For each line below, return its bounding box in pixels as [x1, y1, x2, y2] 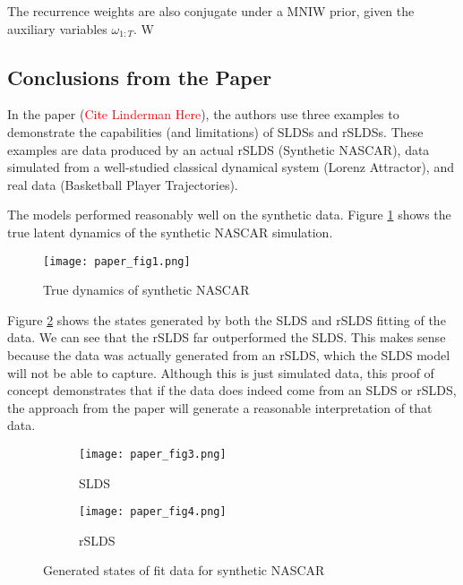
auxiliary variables [7, 19, 107, 38]
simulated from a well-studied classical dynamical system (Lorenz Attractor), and [7, 158, 454, 176]
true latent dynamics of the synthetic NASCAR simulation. [7, 222, 333, 241]
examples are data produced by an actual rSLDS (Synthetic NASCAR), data [7, 140, 430, 159]
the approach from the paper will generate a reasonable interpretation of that [7, 398, 433, 417]
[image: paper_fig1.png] [43, 254, 191, 268]
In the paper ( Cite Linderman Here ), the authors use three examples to [7, 105, 399, 124]
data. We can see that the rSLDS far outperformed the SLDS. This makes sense [7, 328, 446, 347]
